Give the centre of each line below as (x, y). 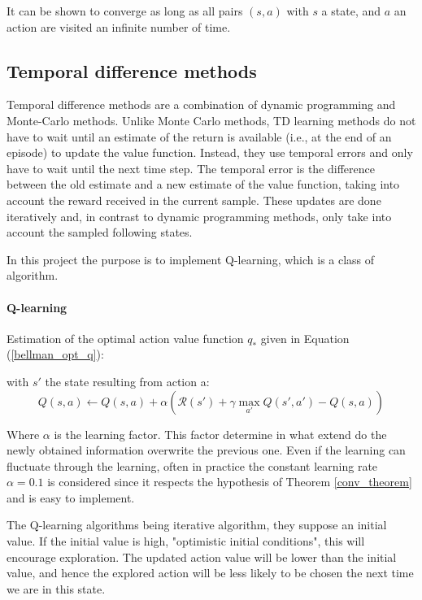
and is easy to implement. (71, 497)
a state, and (351, 11)
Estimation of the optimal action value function (125, 338)
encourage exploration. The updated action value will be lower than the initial (202, 557)
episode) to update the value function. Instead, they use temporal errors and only (210, 152)
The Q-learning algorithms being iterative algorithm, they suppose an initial (197, 525)
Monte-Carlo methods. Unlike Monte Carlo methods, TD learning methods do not (211, 120)
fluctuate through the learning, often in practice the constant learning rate (192, 465)
